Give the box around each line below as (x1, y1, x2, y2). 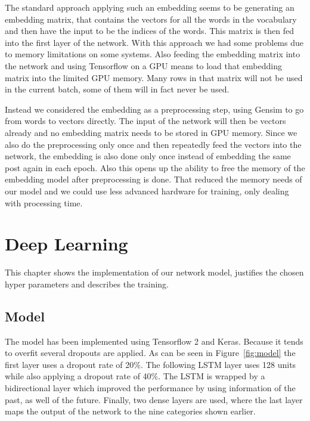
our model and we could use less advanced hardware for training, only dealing (5, 184, 289, 197)
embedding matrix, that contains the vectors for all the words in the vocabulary (5, 13, 297, 25)
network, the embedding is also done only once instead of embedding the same (5, 150, 291, 162)
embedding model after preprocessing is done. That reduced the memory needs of (5, 173, 302, 185)
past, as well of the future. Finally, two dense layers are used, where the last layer (5, 393, 303, 405)
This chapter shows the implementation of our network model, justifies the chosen (5, 266, 304, 278)
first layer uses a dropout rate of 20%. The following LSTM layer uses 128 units (5, 358, 296, 370)
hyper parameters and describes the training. (5, 277, 169, 290)
